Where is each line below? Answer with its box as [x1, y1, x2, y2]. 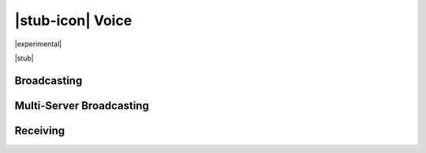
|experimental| [14, 39, 62, 49]
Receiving [14, 124, 65, 137]
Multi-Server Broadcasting [14, 99, 149, 112]
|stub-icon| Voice [14, 12, 133, 29]
